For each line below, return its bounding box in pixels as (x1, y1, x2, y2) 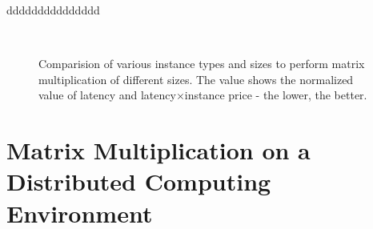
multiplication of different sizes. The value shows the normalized (38, 70, 354, 87)
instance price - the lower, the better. (184, 86, 367, 103)
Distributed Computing (6, 165, 271, 198)
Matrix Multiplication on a (6, 134, 311, 167)
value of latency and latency (38, 86, 176, 103)
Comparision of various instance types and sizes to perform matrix (38, 55, 365, 72)
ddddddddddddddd (6, 2, 100, 18)
